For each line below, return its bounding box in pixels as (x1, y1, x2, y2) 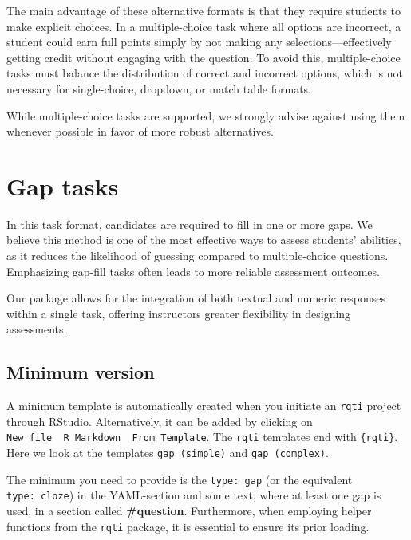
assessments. (6, 321, 67, 337)
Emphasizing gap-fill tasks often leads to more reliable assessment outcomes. (6, 262, 380, 279)
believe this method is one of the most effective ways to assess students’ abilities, (6, 231, 401, 248)
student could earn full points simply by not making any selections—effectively (6, 34, 392, 50)
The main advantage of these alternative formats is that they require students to (6, 2, 401, 18)
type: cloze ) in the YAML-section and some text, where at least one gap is (6, 487, 381, 503)
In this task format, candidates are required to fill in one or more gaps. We (6, 215, 373, 232)
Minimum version (6, 360, 155, 384)
